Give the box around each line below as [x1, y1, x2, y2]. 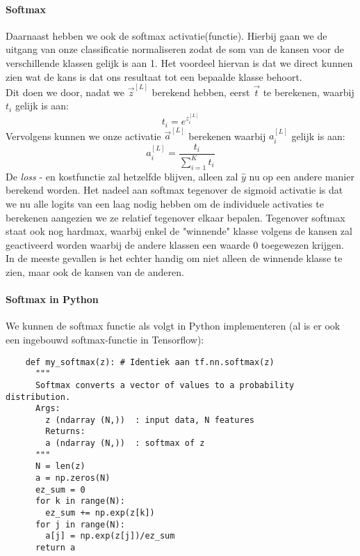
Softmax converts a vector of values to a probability [35, 380, 295, 390]
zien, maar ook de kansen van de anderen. [6, 264, 184, 279]
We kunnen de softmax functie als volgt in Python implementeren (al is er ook [6, 318, 341, 333]
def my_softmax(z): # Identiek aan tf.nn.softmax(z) [25, 357, 275, 367]
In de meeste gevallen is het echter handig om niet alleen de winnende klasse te [6, 251, 343, 265]
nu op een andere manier [249, 169, 354, 183]
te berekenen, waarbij [263, 84, 354, 99]
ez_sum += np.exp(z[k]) [45, 508, 155, 518]
